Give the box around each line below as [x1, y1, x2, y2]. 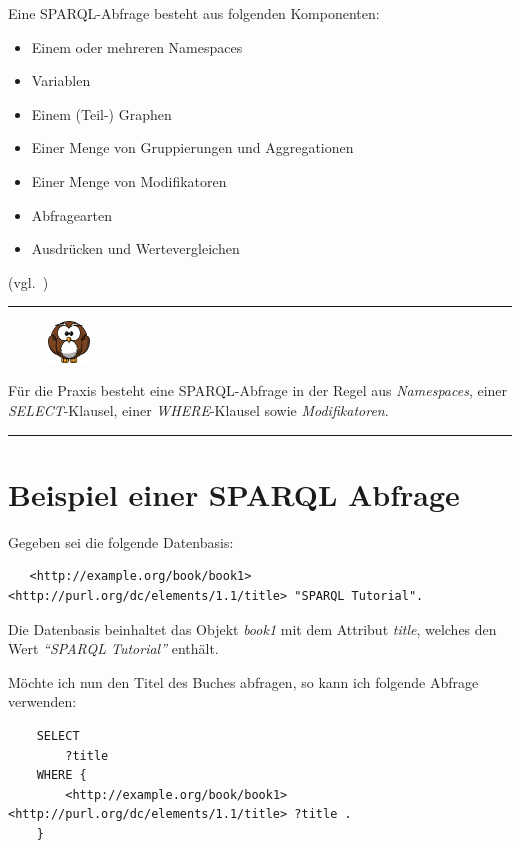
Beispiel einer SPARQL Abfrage [8, 473, 460, 514]
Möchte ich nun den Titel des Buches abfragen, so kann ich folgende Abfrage [8, 671, 479, 692]
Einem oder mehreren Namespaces [31, 36, 243, 57]
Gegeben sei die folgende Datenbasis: [8, 531, 234, 552]
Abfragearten [31, 204, 113, 225]
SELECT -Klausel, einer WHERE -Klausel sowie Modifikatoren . [8, 400, 389, 421]
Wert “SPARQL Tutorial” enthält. [8, 638, 219, 659]
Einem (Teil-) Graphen [31, 103, 172, 124]
